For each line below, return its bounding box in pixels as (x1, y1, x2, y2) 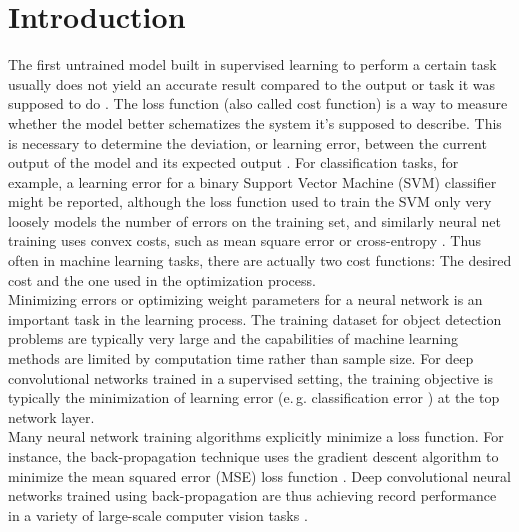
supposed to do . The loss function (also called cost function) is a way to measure (8, 93, 508, 114)
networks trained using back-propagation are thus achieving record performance (8, 485, 497, 506)
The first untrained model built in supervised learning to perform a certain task (8, 54, 497, 75)
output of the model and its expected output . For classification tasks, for (8, 152, 459, 173)
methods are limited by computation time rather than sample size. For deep (8, 348, 474, 369)
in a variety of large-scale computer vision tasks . (8, 504, 308, 525)
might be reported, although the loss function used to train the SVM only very (8, 191, 492, 212)
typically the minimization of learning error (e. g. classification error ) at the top (8, 387, 500, 408)
